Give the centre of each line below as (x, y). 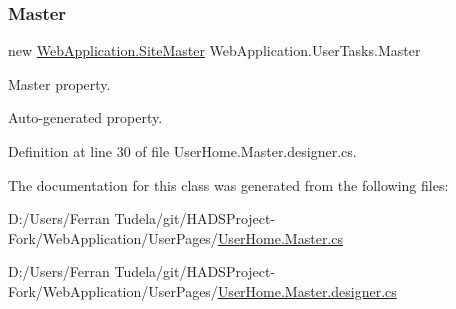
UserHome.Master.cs (280, 237)
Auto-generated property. (85, 117)
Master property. (59, 83)
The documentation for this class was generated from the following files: (228, 184)
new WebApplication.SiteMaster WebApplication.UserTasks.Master (214, 50)
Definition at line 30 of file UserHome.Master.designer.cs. (182, 151)
